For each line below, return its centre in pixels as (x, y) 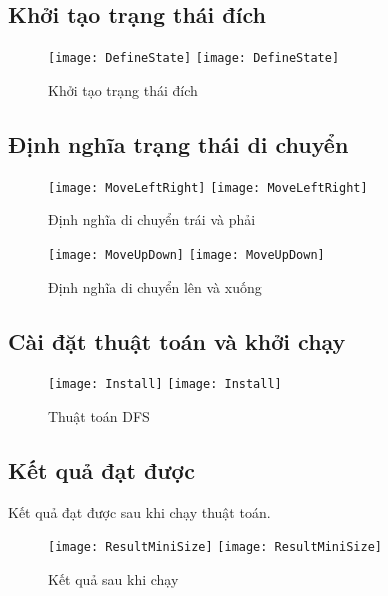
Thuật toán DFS (99, 416)
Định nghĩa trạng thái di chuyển (178, 143)
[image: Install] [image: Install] (165, 384)
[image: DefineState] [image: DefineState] (194, 58)
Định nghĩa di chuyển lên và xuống (155, 286)
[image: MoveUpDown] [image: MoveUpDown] (186, 254)
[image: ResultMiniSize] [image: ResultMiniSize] (215, 547)
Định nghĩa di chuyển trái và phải (152, 219)
